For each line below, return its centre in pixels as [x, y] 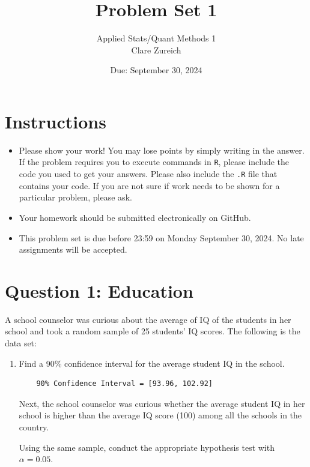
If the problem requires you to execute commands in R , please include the [154, 162]
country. [34, 427]
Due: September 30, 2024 [156, 70]
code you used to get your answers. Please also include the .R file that [148, 174]
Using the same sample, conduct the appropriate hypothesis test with [147, 447]
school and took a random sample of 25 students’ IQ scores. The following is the [153, 331]
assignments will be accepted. [73, 249]
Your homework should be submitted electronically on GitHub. [135, 217]
